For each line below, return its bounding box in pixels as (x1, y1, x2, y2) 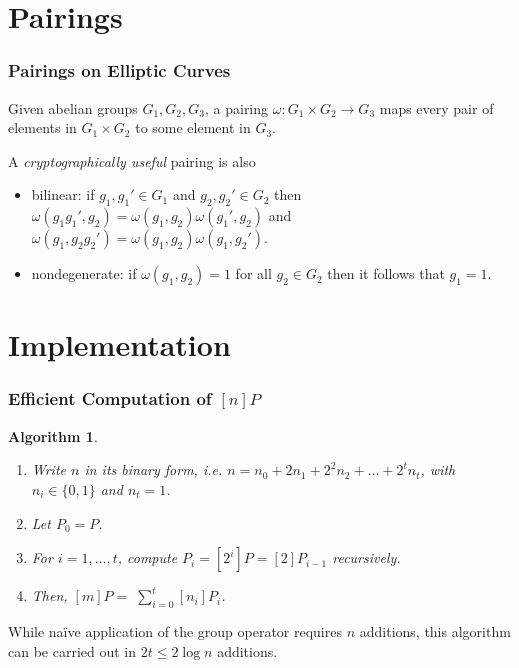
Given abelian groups (8, 97, 138, 118)
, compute (117, 547, 178, 568)
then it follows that (327, 263, 445, 284)
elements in (8, 117, 77, 138)
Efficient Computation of (8, 386, 212, 411)
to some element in (135, 117, 251, 138)
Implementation (8, 324, 231, 365)
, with (420, 459, 456, 480)
